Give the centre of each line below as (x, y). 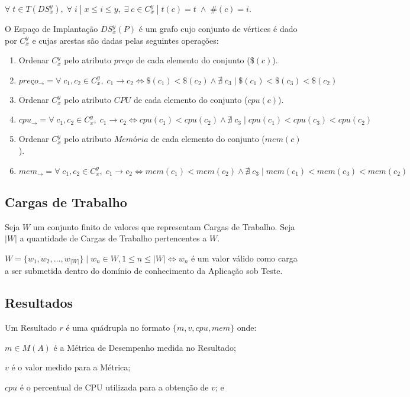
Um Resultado (31, 327)
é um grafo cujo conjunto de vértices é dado (218, 28)
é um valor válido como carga (244, 258)
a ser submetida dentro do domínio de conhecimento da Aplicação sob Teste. (144, 271)
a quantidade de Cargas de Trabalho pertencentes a (113, 238)
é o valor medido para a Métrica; (71, 367)
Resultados (39, 303)
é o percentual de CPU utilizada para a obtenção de (114, 387)
